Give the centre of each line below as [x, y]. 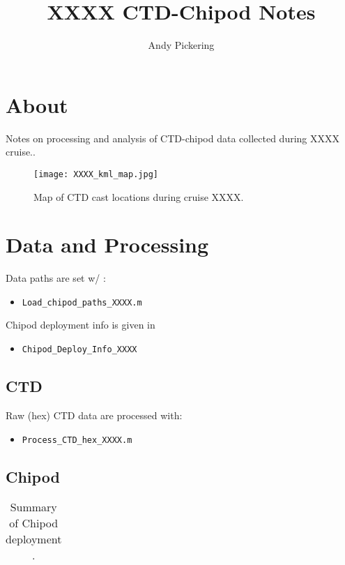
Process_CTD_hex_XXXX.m [77, 440]
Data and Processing [107, 244]
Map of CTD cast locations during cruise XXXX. [139, 196]
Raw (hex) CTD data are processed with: [94, 415]
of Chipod [34, 523]
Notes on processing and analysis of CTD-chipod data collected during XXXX [172, 138]
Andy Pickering [181, 45]
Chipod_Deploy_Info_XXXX [79, 350]
